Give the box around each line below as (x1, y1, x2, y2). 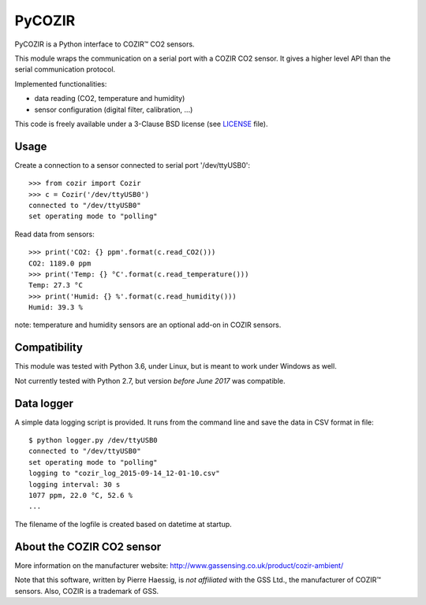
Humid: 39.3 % (28, 303, 83, 312)
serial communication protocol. (14, 65, 116, 74)
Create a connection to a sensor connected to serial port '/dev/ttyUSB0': (14, 160, 251, 169)
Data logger (14, 396, 74, 410)
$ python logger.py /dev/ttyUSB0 (28, 436, 158, 445)
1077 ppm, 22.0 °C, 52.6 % (28, 491, 133, 500)
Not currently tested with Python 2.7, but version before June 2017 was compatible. (14, 376, 286, 385)
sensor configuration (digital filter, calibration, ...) (34, 105, 193, 114)
